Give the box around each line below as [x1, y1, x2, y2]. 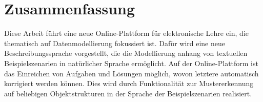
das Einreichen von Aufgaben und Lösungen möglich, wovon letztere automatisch [4, 68, 259, 78]
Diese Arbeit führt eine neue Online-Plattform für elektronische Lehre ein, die [4, 28, 249, 38]
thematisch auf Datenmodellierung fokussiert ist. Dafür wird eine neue [4, 37, 225, 48]
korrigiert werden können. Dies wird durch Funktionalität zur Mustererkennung [4, 78, 254, 89]
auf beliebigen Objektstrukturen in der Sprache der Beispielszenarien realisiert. [4, 88, 252, 98]
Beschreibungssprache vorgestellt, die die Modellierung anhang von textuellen [4, 48, 248, 58]
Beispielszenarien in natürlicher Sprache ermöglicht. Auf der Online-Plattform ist [4, 57, 258, 68]
